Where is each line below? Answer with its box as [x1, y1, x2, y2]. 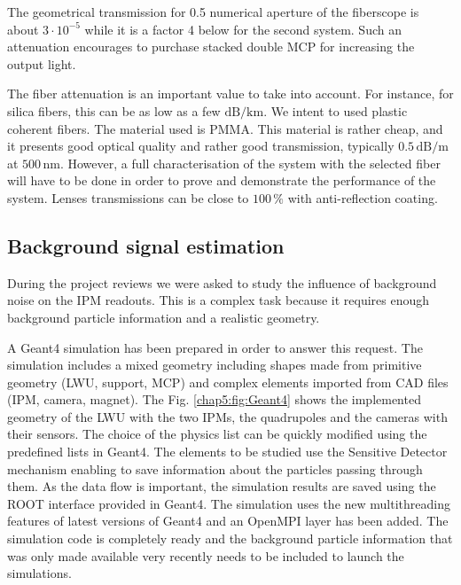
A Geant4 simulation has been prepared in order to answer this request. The [7, 338, 423, 356]
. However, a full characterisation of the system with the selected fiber [59, 153, 441, 172]
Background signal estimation [7, 231, 285, 259]
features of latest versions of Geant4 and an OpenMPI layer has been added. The [7, 511, 449, 530]
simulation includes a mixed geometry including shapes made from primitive [7, 355, 422, 374]
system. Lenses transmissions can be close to [7, 188, 249, 207]
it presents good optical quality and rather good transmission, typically [7, 136, 395, 155]
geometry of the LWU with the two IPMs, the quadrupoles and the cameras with [7, 407, 448, 425]
